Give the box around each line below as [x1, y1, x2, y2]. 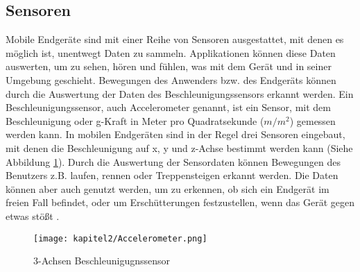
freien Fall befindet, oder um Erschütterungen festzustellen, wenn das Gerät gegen [6, 195, 355, 210]
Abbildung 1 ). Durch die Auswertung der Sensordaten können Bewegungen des [6, 154, 341, 169]
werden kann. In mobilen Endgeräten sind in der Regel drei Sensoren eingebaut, [6, 127, 345, 142]
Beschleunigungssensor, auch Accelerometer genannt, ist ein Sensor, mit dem [6, 100, 331, 114]
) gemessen [289, 113, 336, 128]
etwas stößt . [6, 208, 60, 223]
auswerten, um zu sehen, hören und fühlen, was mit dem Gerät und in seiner [6, 59, 332, 74]
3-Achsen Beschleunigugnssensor [33, 253, 170, 268]
